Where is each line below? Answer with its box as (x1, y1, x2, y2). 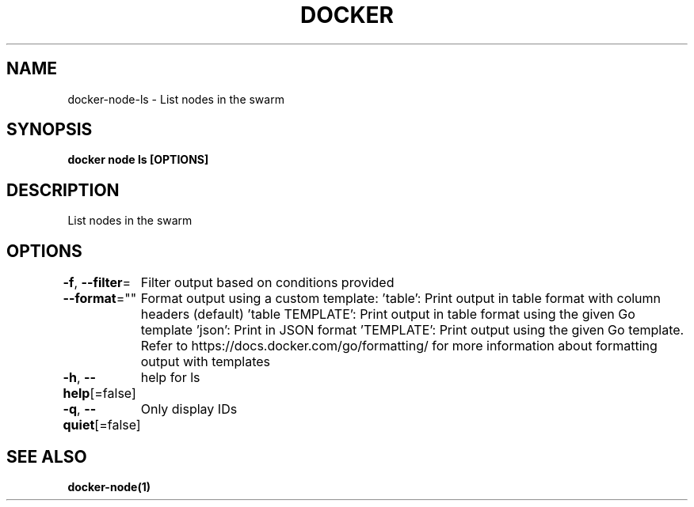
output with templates (140, 354, 271, 370)
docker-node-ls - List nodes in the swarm (67, 92, 284, 106)
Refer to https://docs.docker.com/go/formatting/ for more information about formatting (140, 338, 658, 354)
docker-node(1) (67, 479, 151, 494)
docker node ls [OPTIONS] (67, 153, 209, 167)
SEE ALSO (6, 446, 87, 467)
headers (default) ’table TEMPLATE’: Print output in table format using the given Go (140, 306, 635, 323)
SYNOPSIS (6, 119, 93, 140)
